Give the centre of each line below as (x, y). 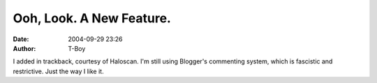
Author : (24, 48)
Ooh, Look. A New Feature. (92, 18)
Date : (21, 39)
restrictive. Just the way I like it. (58, 71)
